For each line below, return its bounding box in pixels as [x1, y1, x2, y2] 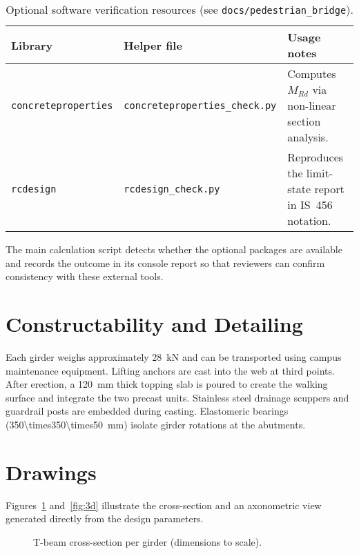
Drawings [6, 457, 97, 486]
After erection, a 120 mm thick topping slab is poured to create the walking [6, 377, 328, 391]
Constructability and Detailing [6, 309, 303, 337]
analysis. [287, 129, 329, 145]
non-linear [287, 97, 336, 113]
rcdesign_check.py [124, 183, 220, 195]
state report [287, 181, 345, 197]
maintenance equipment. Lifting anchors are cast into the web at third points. [6, 363, 335, 377]
